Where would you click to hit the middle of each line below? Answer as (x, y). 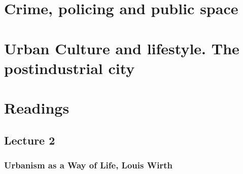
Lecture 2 (30, 140)
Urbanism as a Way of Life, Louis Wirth (88, 165)
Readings (37, 108)
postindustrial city (70, 68)
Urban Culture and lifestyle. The (122, 48)
